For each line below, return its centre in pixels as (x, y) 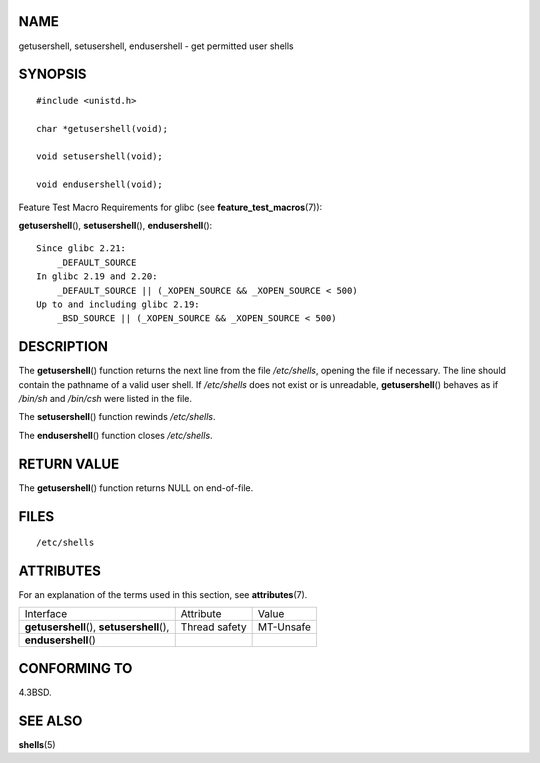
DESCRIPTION (63, 346)
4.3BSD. (35, 692)
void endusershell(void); (100, 184)
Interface (46, 614)
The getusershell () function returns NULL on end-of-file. (136, 487)
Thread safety (213, 627)
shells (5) (37, 744)
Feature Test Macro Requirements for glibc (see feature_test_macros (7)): (170, 207)
